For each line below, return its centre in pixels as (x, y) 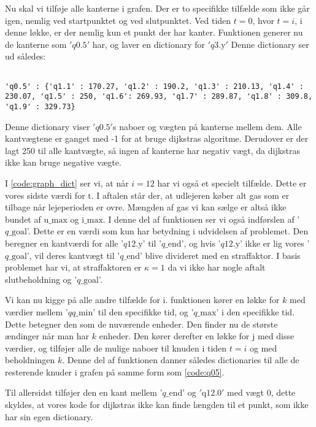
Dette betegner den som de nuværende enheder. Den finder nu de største (141, 324)
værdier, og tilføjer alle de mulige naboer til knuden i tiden (116, 348)
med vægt (245, 392)
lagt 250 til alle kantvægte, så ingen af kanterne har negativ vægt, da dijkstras (153, 150)
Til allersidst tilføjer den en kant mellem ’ (84, 392)
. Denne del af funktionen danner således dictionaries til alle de (181, 360)
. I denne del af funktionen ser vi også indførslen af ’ (201, 219)
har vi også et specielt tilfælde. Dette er (232, 183)
